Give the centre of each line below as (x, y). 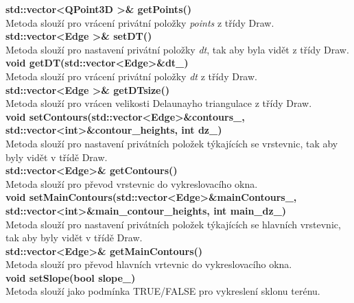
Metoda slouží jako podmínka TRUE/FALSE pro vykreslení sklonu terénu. (163, 291)
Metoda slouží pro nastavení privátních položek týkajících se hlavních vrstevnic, (173, 224)
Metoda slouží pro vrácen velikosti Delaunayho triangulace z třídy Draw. (159, 103)
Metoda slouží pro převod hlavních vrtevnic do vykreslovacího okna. (149, 264)
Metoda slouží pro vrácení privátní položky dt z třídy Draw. (131, 76)
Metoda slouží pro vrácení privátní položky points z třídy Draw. (140, 22)
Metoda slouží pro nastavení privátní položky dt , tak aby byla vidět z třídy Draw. (177, 49)
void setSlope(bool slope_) (71, 277)
